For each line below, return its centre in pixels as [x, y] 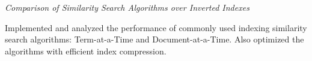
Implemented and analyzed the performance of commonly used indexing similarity [156, 27]
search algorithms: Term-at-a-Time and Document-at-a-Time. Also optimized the [154, 39]
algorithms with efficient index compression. [86, 51]
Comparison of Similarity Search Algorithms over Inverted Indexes [127, 7]
